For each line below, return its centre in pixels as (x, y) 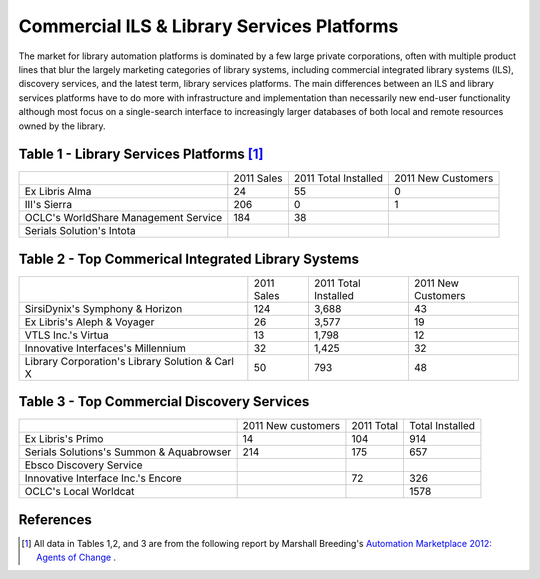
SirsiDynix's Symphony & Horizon (103, 308)
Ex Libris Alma (58, 192)
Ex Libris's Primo (64, 439)
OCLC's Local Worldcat (79, 492)
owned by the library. (62, 126)
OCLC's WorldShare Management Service (123, 218)
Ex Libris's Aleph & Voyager (89, 322)
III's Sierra (48, 205)
